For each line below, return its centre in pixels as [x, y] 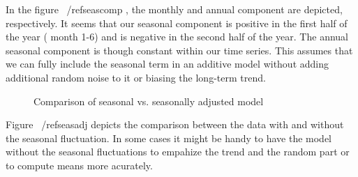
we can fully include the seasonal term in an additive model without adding [167, 64]
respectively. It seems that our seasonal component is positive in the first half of [177, 23]
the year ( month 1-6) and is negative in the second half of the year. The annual [177, 37]
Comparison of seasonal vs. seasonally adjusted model [149, 101]
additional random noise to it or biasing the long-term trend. [136, 77]
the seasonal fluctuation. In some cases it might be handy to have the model [169, 138]
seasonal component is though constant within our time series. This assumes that [179, 50]
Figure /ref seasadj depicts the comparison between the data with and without [175, 124]
